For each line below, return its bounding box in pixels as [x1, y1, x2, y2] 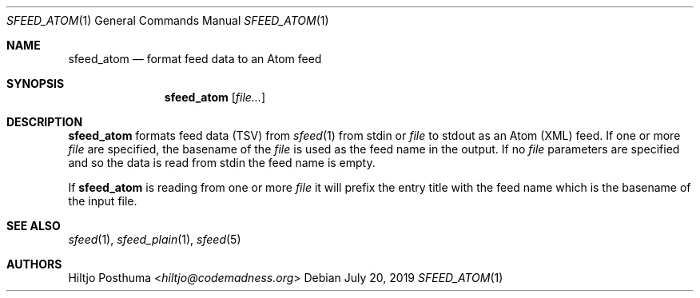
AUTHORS [6, 257, 62, 271]
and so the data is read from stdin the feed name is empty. [68, 156, 376, 169]
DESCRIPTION [6, 115, 83, 129]
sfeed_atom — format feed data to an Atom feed [68, 52, 322, 66]
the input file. [68, 194, 137, 208]
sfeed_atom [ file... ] [164, 90, 266, 104]
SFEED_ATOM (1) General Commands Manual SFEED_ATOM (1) [6, 14, 329, 27]
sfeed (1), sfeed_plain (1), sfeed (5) [68, 232, 241, 246]
